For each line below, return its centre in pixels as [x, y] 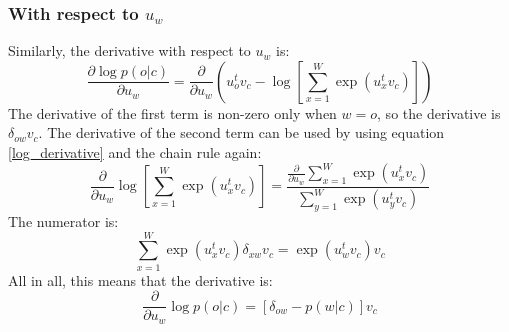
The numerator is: [63, 220]
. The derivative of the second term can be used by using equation [241, 132]
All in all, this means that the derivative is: [140, 279]
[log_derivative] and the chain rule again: [135, 152]
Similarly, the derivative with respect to [129, 50]
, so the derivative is [439, 112]
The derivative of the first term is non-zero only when [172, 112]
